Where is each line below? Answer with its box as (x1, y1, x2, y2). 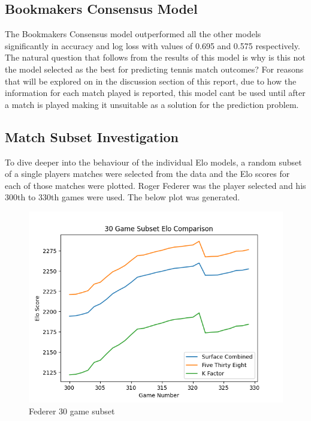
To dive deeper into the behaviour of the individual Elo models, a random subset (5, 155, 302, 168)
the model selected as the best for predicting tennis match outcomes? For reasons (5, 62, 304, 75)
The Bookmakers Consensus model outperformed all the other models (5, 28, 261, 40)
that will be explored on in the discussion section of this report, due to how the (5, 74, 297, 87)
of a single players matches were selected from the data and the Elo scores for (5, 167, 290, 180)
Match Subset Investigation (5, 127, 179, 146)
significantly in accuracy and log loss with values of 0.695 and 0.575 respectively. (5, 39, 300, 52)
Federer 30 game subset (29, 404, 115, 417)
